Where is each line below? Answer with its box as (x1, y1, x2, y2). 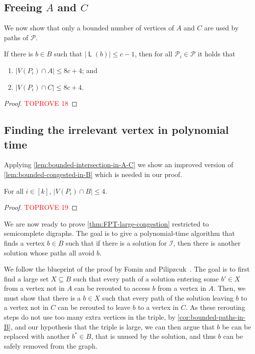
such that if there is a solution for (66, 237, 167, 248)
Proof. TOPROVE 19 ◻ (4, 202, 77, 212)
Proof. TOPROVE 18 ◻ (4, 98, 77, 108)
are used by (204, 23, 239, 33)
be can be (222, 321, 251, 331)
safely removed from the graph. (4, 340, 98, 351)
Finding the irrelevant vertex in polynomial (4, 122, 229, 137)
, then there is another (173, 237, 241, 248)
